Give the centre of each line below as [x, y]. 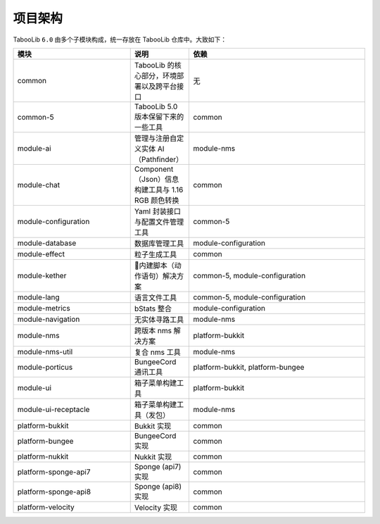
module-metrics [44, 308]
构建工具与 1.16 [159, 189]
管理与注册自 [156, 138]
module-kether [42, 275]
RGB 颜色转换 [157, 200]
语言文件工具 [156, 297]
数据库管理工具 [159, 243]
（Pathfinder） [159, 159]
